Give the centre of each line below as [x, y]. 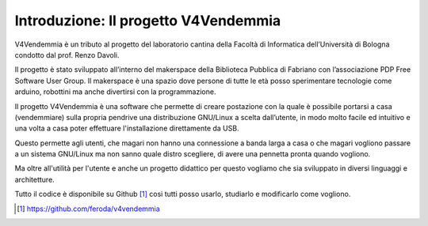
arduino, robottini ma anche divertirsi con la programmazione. [115, 92]
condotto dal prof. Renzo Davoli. [67, 55]
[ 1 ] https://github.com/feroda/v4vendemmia [88, 209]
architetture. [34, 179]
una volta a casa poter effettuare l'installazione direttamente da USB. [127, 128]
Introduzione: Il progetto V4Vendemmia [148, 21]
